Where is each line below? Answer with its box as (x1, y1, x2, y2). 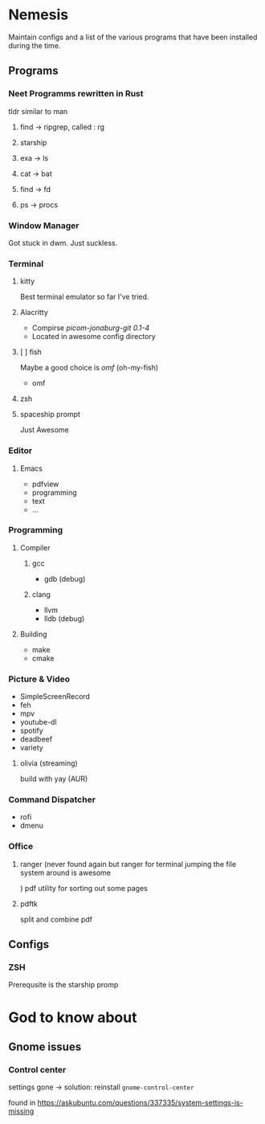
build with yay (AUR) (19, 774, 88, 784)
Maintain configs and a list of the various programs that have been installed (8, 32, 258, 42)
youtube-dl (19, 717, 58, 727)
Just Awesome (19, 425, 70, 435)
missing (8, 1106, 35, 1116)
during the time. (8, 40, 61, 50)
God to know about (8, 1008, 137, 1026)
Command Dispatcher (8, 794, 96, 805)
